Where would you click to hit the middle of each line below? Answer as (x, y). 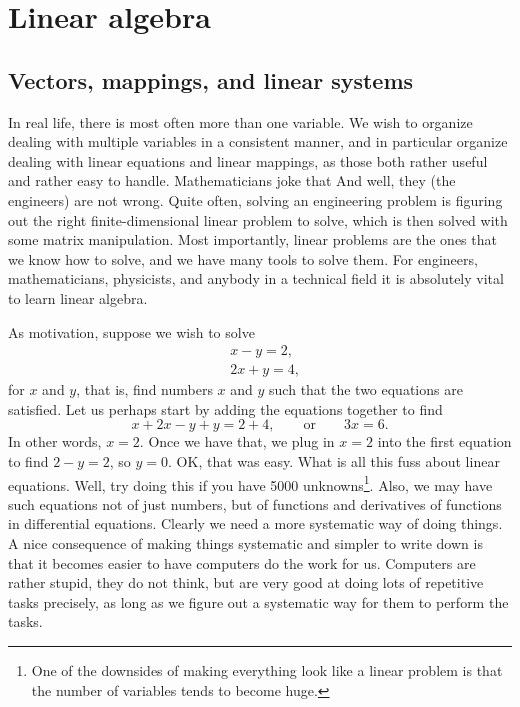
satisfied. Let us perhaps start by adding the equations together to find (225, 408)
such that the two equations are (366, 389)
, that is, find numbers (144, 389)
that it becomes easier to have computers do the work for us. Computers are (242, 562)
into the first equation (444, 441)
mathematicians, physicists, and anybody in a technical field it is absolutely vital (256, 278)
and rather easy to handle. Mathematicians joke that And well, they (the (232, 180)
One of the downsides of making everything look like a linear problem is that (267, 669)
